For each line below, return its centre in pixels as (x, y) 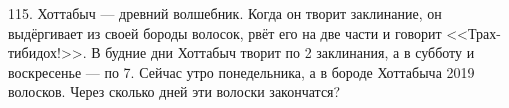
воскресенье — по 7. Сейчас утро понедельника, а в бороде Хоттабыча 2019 (241, 71)
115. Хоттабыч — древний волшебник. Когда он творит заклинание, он (225, 13)
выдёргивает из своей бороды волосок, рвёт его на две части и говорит (225, 32)
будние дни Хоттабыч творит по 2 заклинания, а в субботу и (290, 52)
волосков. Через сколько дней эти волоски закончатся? (174, 91)
